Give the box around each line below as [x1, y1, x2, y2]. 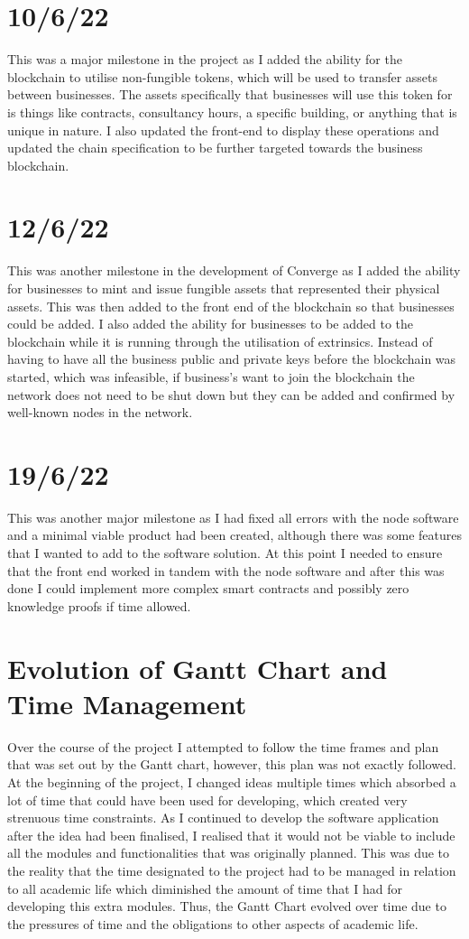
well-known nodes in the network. [7, 403, 193, 422]
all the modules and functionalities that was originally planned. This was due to [7, 843, 450, 862]
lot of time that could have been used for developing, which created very [7, 790, 408, 809]
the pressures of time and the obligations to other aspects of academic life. [7, 914, 418, 933]
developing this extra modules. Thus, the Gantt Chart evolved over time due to [7, 897, 446, 916]
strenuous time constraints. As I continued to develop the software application [7, 808, 439, 827]
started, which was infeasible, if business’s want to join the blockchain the [7, 367, 415, 386]
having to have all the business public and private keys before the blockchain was [7, 349, 456, 368]
